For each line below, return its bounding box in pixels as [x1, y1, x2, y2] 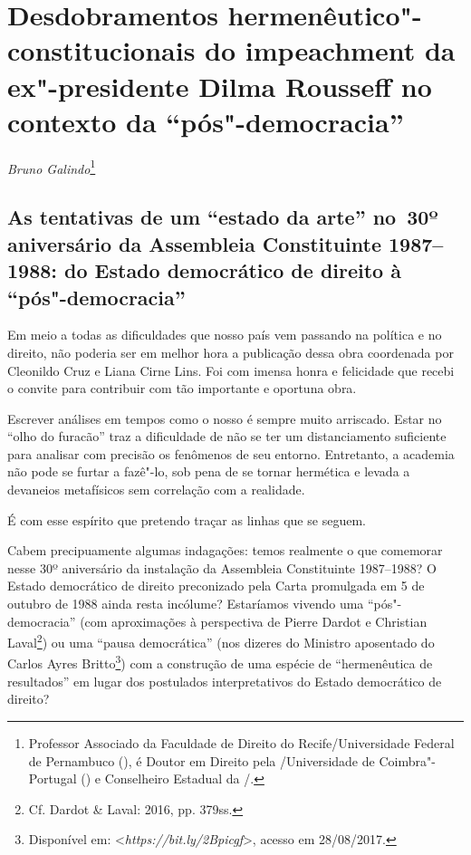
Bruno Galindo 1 [7, 156, 96, 178]
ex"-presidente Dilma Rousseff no [7, 67, 432, 104]
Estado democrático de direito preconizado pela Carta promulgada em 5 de [7, 576, 425, 595]
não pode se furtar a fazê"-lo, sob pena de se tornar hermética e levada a [7, 462, 410, 481]
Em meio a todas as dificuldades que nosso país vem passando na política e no [7, 325, 442, 344]
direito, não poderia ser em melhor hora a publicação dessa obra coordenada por [7, 342, 454, 361]
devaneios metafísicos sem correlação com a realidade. [7, 480, 305, 499]
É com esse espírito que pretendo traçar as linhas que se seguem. [7, 510, 366, 529]
